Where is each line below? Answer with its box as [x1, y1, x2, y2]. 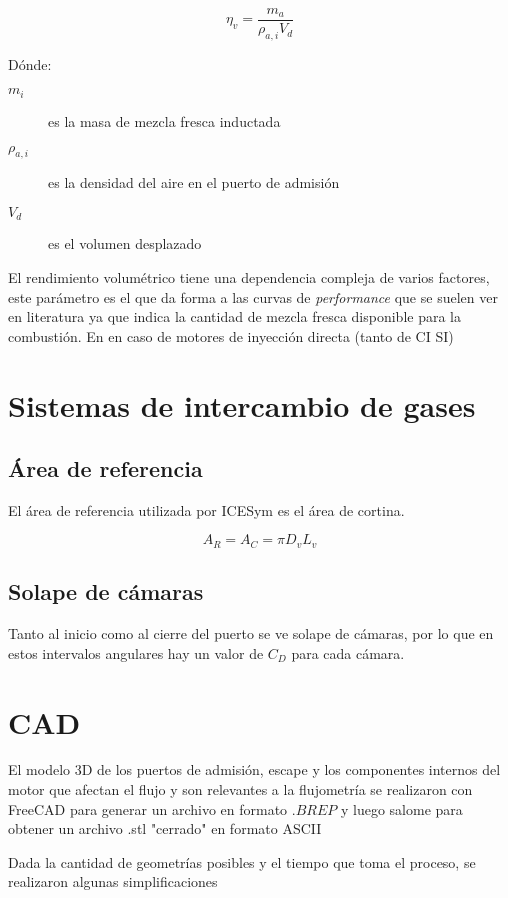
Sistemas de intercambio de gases [8, 384, 476, 425]
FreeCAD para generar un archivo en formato [8, 798, 288, 819]
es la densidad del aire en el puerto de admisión [48, 172, 340, 193]
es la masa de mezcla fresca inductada [48, 110, 281, 131]
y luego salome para [340, 798, 463, 819]
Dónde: [8, 53, 52, 74]
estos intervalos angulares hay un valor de [8, 642, 264, 663]
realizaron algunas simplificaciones [8, 871, 218, 892]
